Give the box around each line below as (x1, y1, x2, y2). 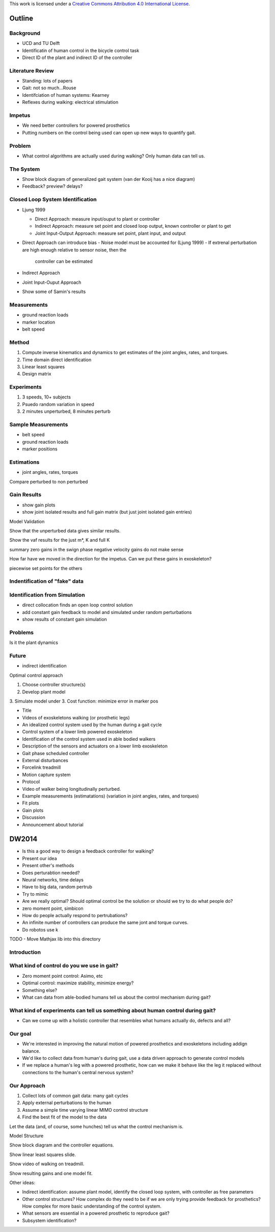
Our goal (9, 1030, 32, 1037)
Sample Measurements (9, 421, 68, 428)
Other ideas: (9, 1180, 36, 1186)
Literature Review (9, 67, 54, 74)
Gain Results (9, 491, 42, 498)
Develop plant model (22, 688, 66, 695)
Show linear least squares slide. (9, 1151, 76, 1158)
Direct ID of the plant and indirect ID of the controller (22, 54, 132, 61)
